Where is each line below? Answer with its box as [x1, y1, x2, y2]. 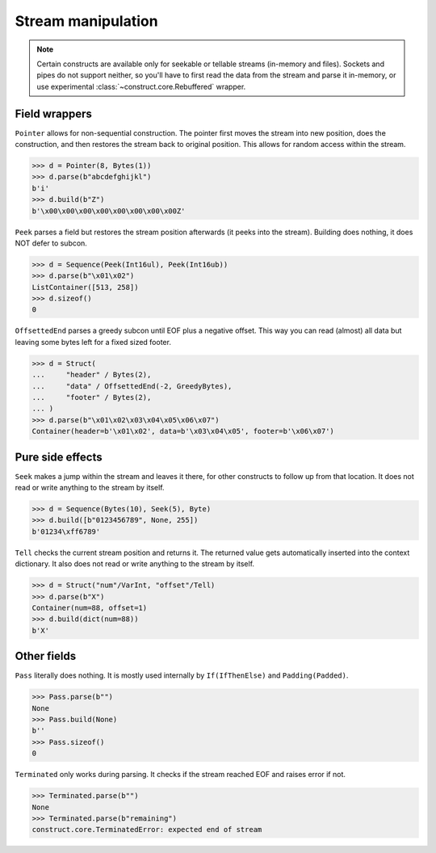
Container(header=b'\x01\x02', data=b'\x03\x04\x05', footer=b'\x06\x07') [31, 426, 335, 436]
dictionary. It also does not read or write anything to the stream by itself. [15, 559, 254, 569]
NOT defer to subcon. [15, 238, 88, 248]
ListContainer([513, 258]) [31, 283, 139, 292]
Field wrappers [15, 107, 93, 120]
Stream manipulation [15, 12, 158, 30]
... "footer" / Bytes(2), [31, 393, 152, 402]
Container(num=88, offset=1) [31, 603, 148, 612]
